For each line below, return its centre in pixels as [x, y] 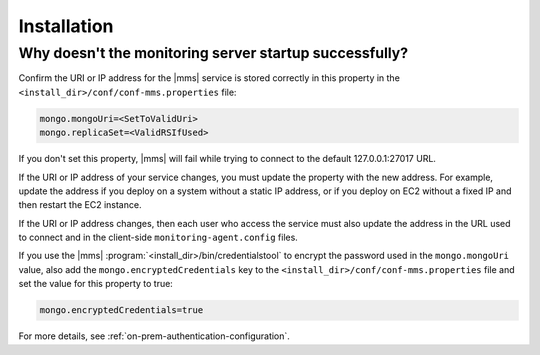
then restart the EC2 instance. [80, 205]
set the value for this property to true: [96, 284]
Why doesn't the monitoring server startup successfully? [213, 53]
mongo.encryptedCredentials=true [121, 310]
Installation [66, 26]
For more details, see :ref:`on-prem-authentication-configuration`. [154, 336]
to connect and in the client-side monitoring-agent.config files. [158, 237]
